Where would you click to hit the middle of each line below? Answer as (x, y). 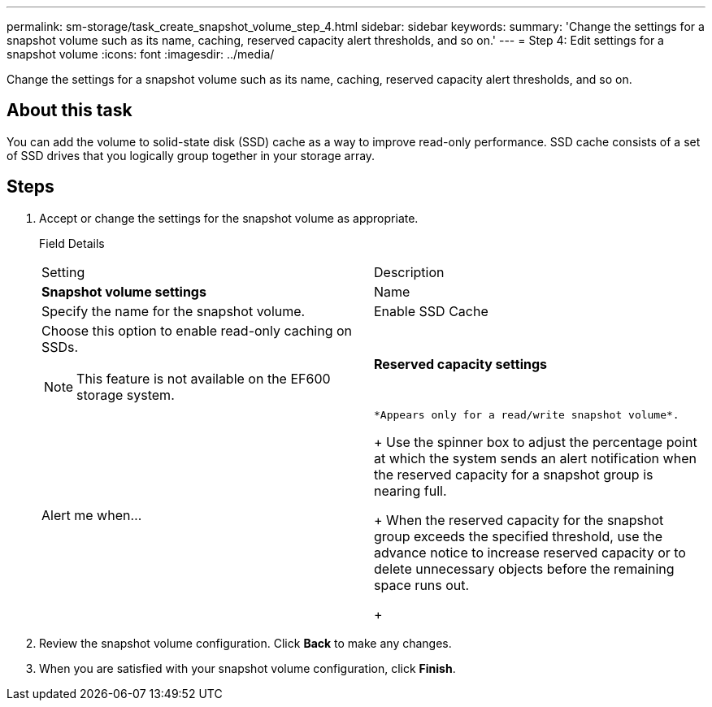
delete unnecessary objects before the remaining (524, 568)
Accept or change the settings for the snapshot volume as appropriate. (229, 218)
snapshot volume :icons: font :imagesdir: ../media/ (141, 54)
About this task (69, 111)
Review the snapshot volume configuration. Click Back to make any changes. (245, 643)
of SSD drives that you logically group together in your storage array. (191, 155)
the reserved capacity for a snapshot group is (514, 474)
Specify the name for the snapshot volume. (174, 311)
